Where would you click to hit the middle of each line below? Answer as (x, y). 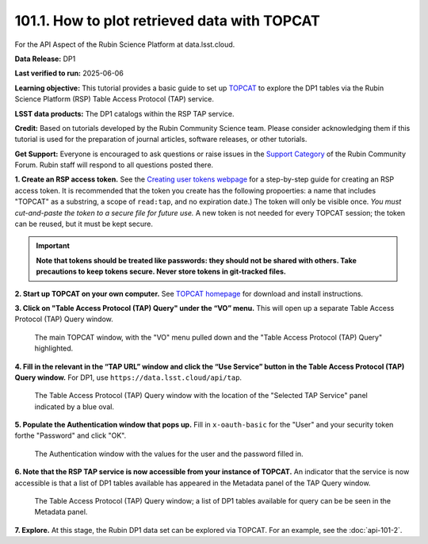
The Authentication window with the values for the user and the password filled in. (169, 454)
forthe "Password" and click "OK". (71, 435)
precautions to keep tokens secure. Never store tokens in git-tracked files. (161, 272)
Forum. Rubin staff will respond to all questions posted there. (114, 165)
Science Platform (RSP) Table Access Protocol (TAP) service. (114, 99)
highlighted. (54, 348)
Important (53, 246)
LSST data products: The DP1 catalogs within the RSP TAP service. (124, 113)
